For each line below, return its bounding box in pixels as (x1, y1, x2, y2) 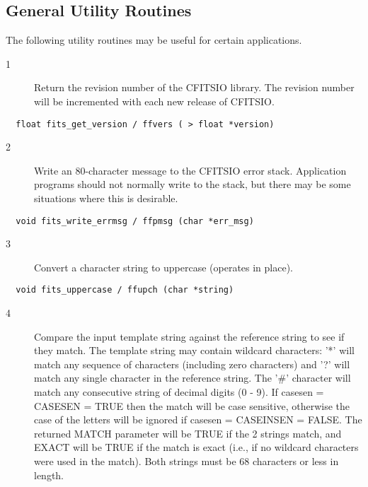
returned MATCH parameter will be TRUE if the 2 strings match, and (34, 426, 342, 440)
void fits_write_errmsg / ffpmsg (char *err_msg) (16, 216, 254, 226)
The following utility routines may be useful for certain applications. (6, 33, 302, 47)
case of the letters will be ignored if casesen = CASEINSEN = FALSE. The (34, 412, 362, 427)
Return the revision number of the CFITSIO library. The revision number (34, 80, 355, 95)
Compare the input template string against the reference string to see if (34, 329, 345, 344)
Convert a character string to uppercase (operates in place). (34, 259, 294, 274)
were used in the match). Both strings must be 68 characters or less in (34, 454, 339, 469)
